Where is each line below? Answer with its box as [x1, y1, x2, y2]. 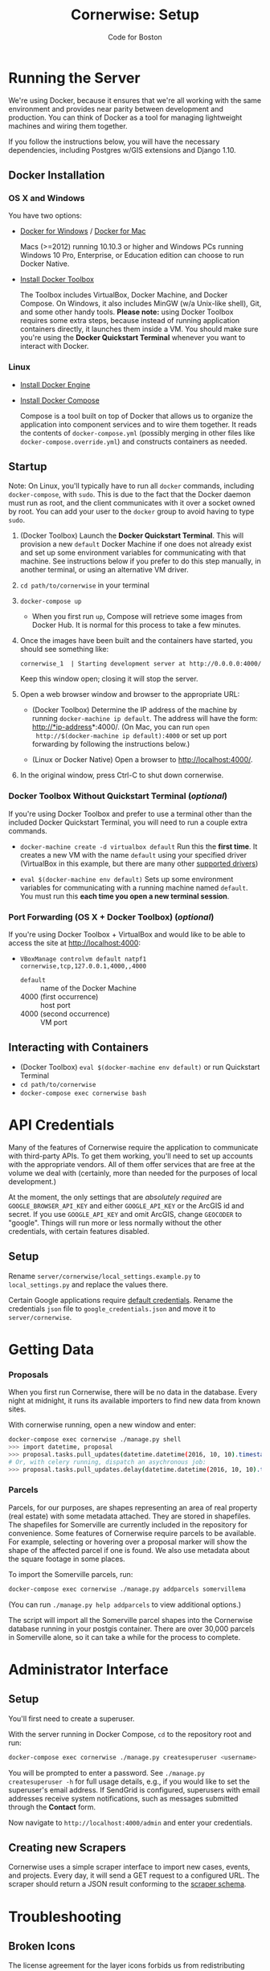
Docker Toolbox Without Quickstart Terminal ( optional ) [8, 790, 227, 801]
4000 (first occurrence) [19, 992, 99, 1002]
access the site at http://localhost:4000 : [8, 938, 141, 948]
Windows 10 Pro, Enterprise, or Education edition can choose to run [19, 251, 244, 260]
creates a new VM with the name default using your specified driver [19, 850, 247, 859]
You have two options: [8, 211, 83, 220]
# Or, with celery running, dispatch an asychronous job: [8, 1457, 207, 1466]
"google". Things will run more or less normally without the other [8, 1218, 223, 1227]
